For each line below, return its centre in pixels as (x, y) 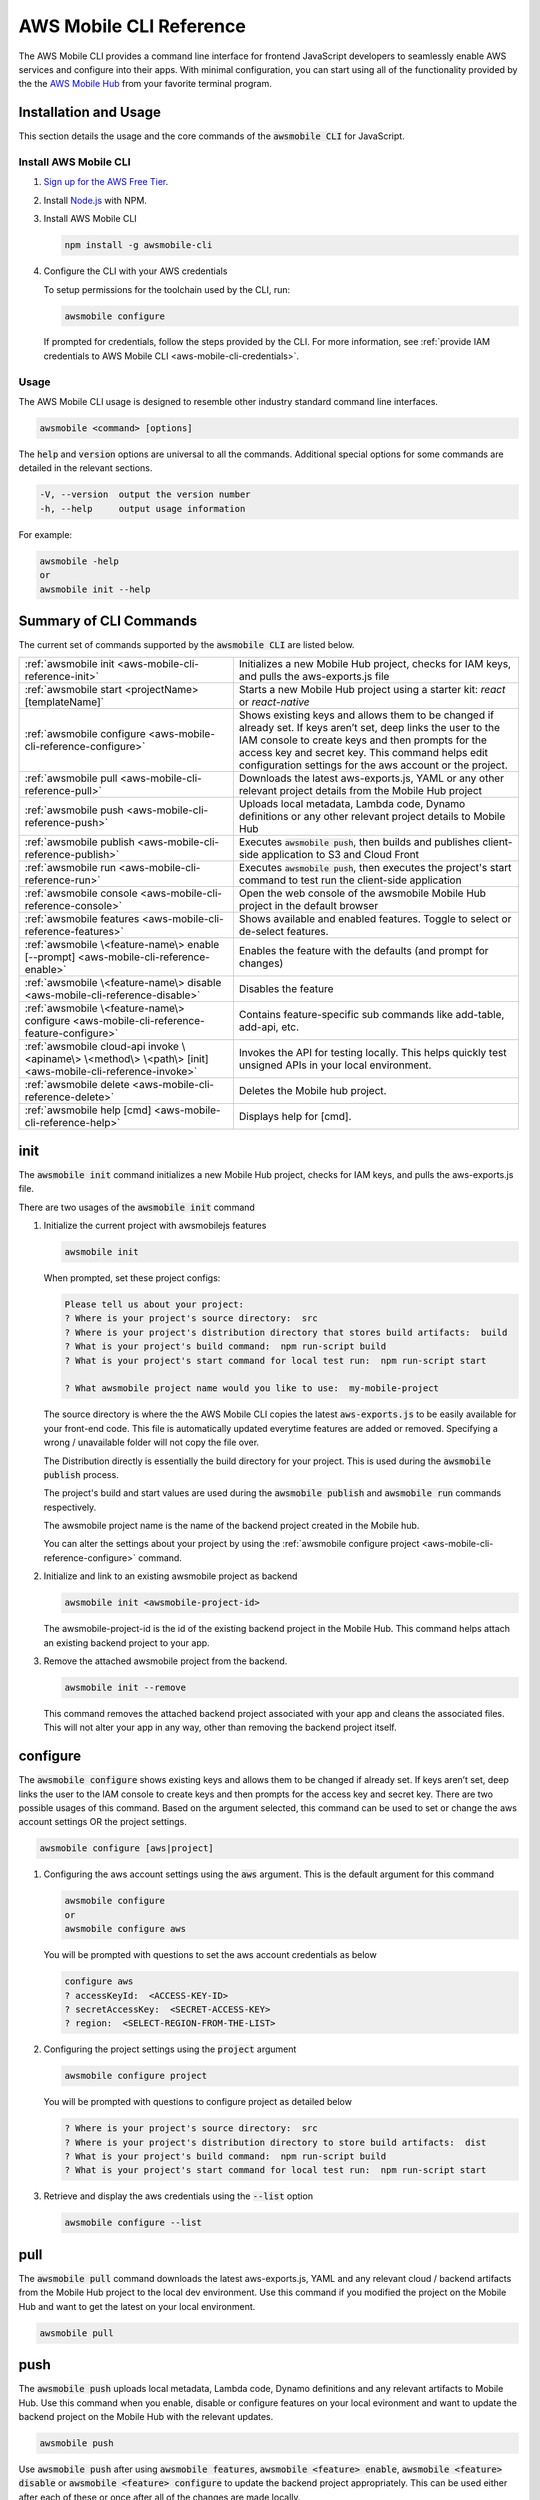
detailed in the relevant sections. (85, 468)
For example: (45, 534)
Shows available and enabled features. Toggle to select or (375, 919)
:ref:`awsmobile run (70, 868)
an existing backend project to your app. (126, 1642)
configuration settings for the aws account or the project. (373, 765)
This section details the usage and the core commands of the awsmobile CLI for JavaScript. (211, 136)
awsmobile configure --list (133, 2223)
